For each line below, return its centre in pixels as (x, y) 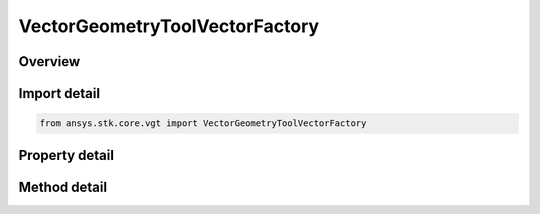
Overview (49, 61)
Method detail (63, 186)
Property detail (66, 155)
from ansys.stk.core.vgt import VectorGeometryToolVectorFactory (203, 123)
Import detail (59, 93)
